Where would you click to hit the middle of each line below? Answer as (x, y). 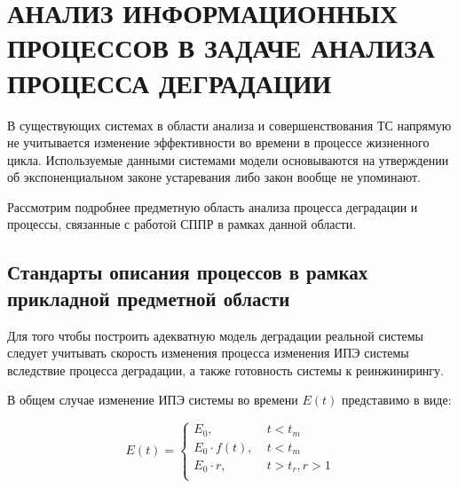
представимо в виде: (397, 400)
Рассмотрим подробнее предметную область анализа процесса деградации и (213, 206)
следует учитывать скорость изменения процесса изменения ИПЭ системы (208, 353)
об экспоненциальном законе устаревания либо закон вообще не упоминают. (214, 177)
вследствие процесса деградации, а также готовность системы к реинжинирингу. (225, 370)
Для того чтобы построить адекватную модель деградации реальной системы (216, 335)
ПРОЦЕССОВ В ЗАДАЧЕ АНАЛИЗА (221, 47)
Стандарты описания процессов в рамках (188, 272)
